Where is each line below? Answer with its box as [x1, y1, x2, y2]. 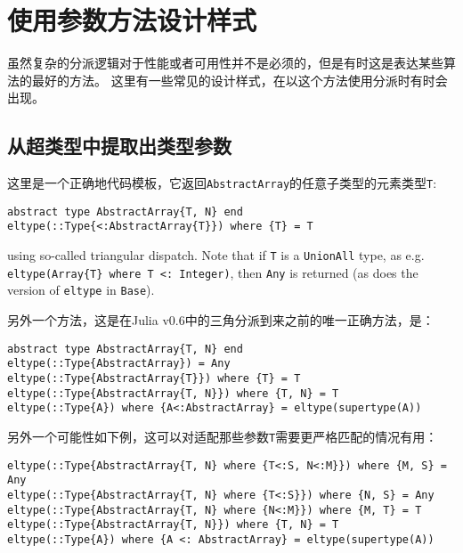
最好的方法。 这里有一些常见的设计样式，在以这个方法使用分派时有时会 [31, 70, 448, 89]
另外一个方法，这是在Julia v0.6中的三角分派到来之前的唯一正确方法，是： [7, 311, 435, 329]
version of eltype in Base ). [7, 281, 155, 299]
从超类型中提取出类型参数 [7, 132, 231, 159]
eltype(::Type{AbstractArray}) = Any [7, 357, 231, 370]
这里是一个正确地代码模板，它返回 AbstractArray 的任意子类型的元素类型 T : [7, 174, 437, 192]
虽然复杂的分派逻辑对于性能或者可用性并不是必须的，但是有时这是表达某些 [7, 53, 443, 72]
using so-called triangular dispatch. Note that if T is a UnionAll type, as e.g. [7, 246, 425, 264]
